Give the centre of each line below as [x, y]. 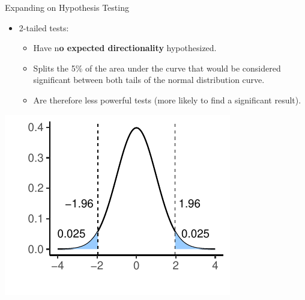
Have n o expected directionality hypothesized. [125, 48]
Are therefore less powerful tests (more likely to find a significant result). [167, 99]
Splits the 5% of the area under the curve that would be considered [157, 68]
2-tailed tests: [44, 27]
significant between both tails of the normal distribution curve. [149, 80]
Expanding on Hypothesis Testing [67, 7]
